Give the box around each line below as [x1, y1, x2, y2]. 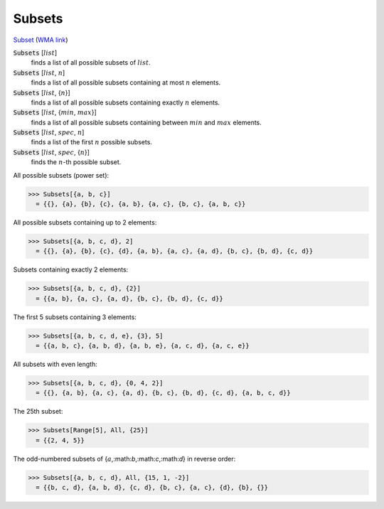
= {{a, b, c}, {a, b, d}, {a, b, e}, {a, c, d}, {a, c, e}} [36, 342, 250, 350]
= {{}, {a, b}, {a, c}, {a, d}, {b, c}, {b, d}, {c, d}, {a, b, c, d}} [36, 389, 291, 397]
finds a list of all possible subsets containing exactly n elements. [31, 98, 220, 107]
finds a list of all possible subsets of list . [31, 58, 151, 67]
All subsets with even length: [13, 360, 97, 369]
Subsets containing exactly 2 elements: [13, 265, 129, 274]
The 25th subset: [13, 407, 63, 416]
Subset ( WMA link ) [13, 36, 68, 44]
